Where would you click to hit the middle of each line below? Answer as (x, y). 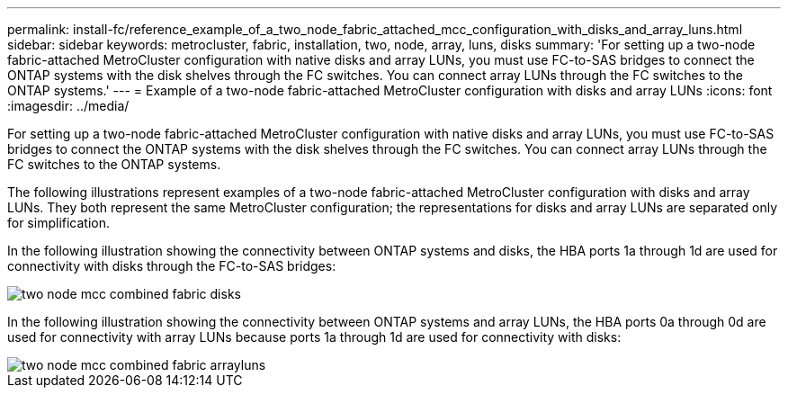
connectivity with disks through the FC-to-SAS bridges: (172, 266)
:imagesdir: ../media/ (68, 106)
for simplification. (59, 223)
